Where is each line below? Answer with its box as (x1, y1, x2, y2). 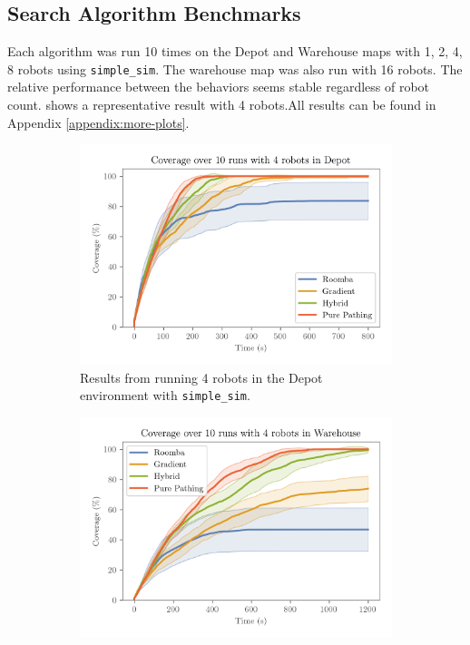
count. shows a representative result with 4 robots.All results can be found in (7, 95, 436, 114)
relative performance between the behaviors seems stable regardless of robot (7, 77, 430, 96)
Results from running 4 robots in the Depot (80, 367, 323, 386)
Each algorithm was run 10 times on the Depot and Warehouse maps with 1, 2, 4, (7, 42, 463, 61)
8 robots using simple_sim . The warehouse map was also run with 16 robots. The (7, 59, 463, 78)
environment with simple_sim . (80, 386, 250, 405)
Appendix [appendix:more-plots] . (7, 112, 190, 132)
